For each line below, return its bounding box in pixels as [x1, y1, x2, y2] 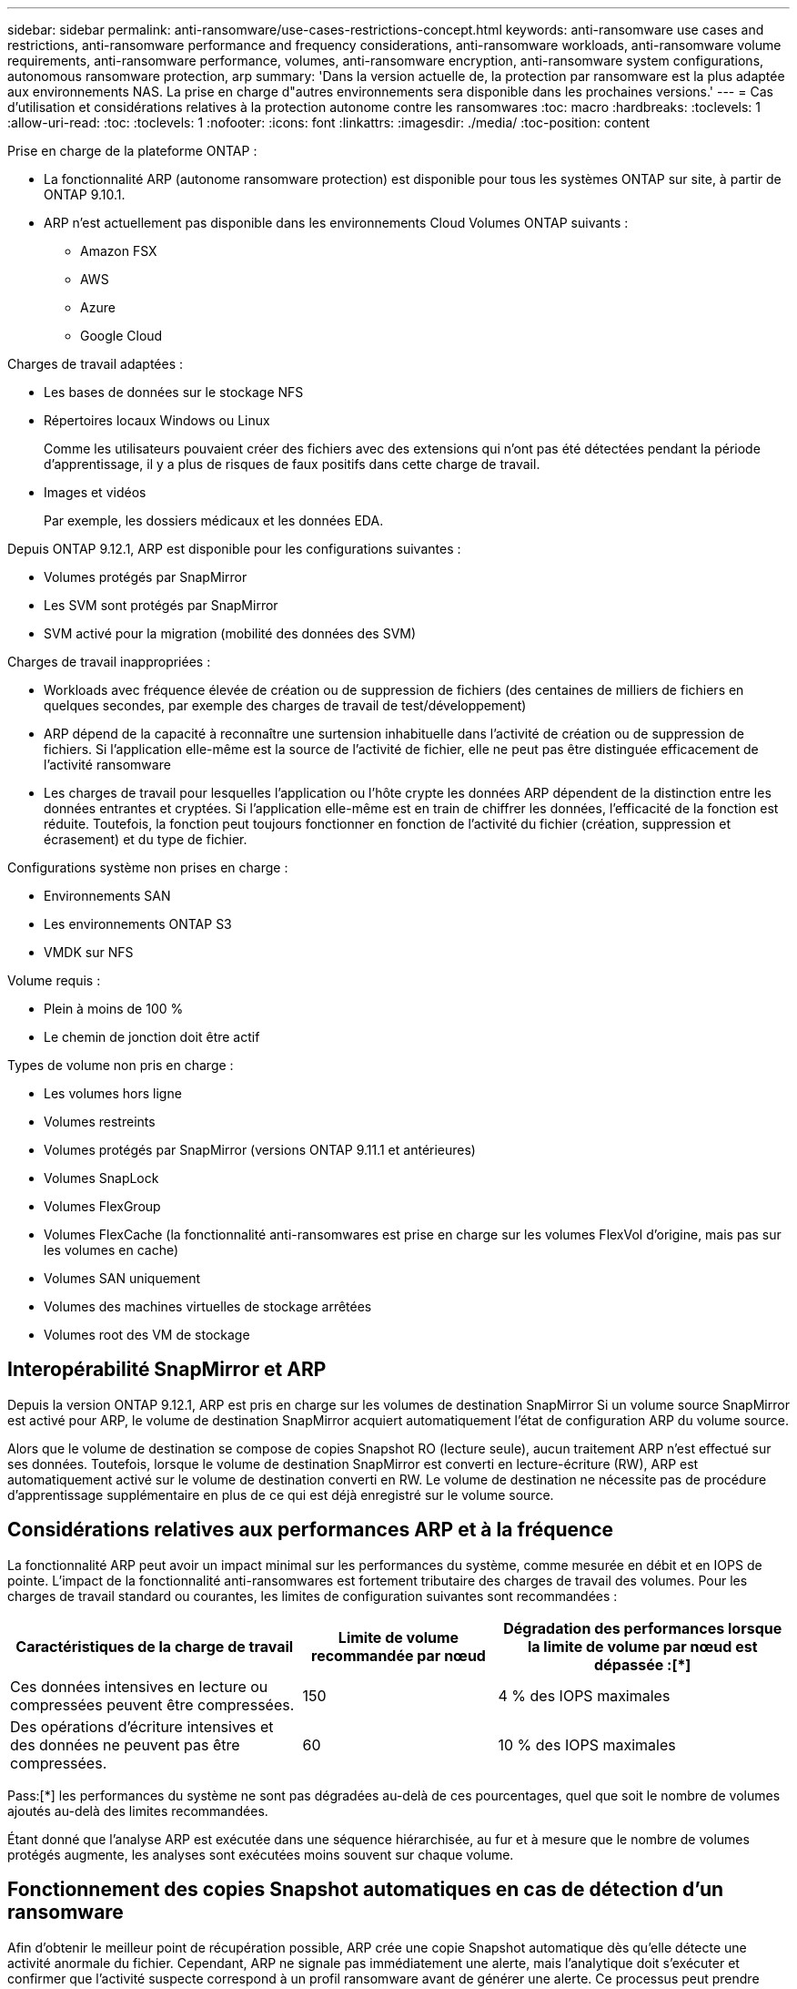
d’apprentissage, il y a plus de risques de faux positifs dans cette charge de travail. [44, 456, 540, 472]
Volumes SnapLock [44, 1170, 159, 1186]
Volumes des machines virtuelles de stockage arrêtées [44, 1299, 372, 1314]
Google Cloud [80, 328, 163, 343]
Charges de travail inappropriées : [7, 654, 211, 669]
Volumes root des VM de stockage [44, 1327, 250, 1342]
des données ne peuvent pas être [10, 1735, 240, 1754]
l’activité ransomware [44, 757, 171, 772]
